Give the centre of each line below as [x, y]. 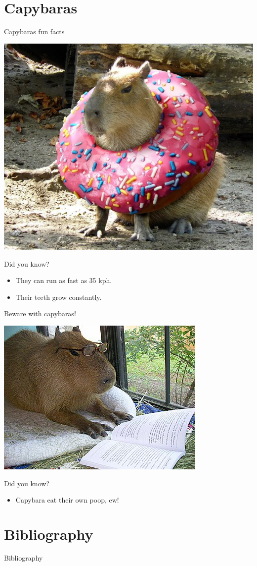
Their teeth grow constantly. [59, 297]
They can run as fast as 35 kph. [64, 280]
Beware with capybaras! [40, 313]
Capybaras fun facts [34, 31]
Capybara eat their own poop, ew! [67, 500]
